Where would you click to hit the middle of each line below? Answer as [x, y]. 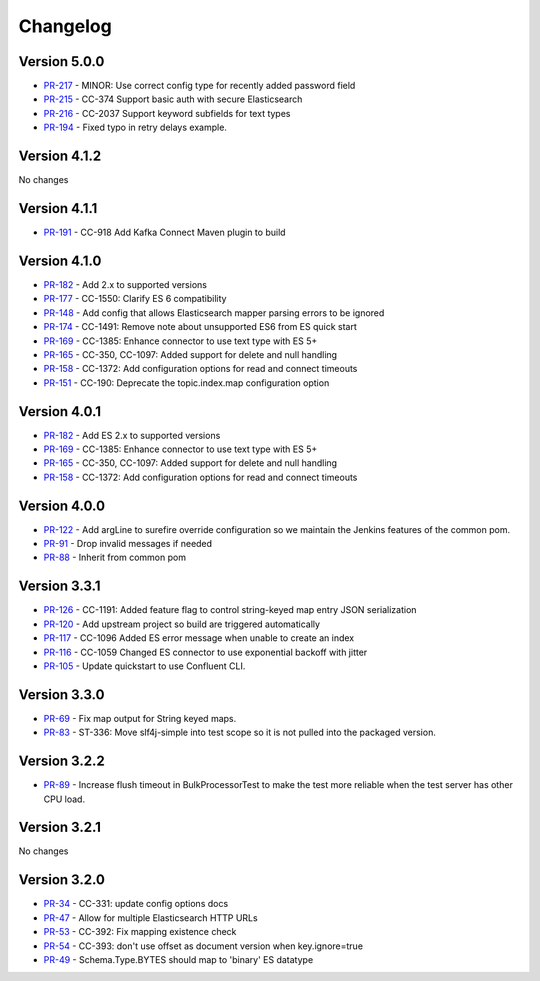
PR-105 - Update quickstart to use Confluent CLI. [144, 666]
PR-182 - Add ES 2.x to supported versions [132, 435]
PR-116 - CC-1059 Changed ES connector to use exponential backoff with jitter [205, 652]
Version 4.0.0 [61, 505]
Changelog [65, 26]
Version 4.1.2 [60, 156]
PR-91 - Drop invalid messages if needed [128, 544]
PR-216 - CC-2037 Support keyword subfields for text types [167, 113]
